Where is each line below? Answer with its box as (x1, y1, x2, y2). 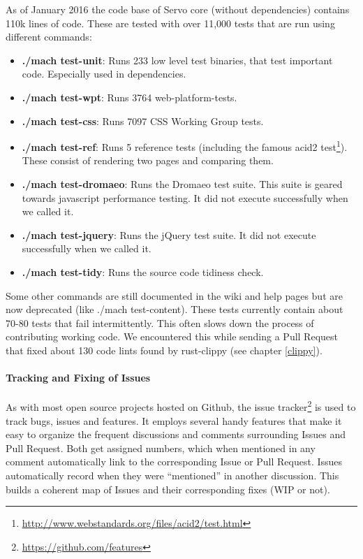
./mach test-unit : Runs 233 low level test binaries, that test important (22, 52, 333, 67)
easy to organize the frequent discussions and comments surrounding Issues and (6, 427, 346, 442)
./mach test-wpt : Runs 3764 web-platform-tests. (22, 89, 237, 104)
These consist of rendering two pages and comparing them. (22, 153, 274, 168)
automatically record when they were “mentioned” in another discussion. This (6, 467, 339, 482)
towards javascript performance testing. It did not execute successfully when (22, 190, 348, 205)
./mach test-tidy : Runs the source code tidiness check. (22, 264, 264, 279)
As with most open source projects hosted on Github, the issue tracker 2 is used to (6, 398, 356, 414)
